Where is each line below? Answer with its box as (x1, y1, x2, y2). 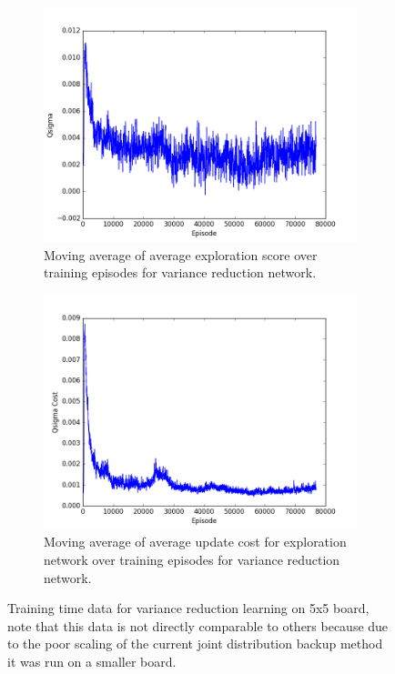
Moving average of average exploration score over (44, 245, 318, 264)
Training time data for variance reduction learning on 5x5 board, (7, 599, 370, 618)
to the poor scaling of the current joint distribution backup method (7, 634, 383, 653)
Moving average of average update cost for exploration (44, 532, 347, 551)
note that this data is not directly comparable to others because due (7, 616, 389, 635)
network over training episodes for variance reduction (44, 549, 340, 568)
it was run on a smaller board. (7, 651, 177, 670)
